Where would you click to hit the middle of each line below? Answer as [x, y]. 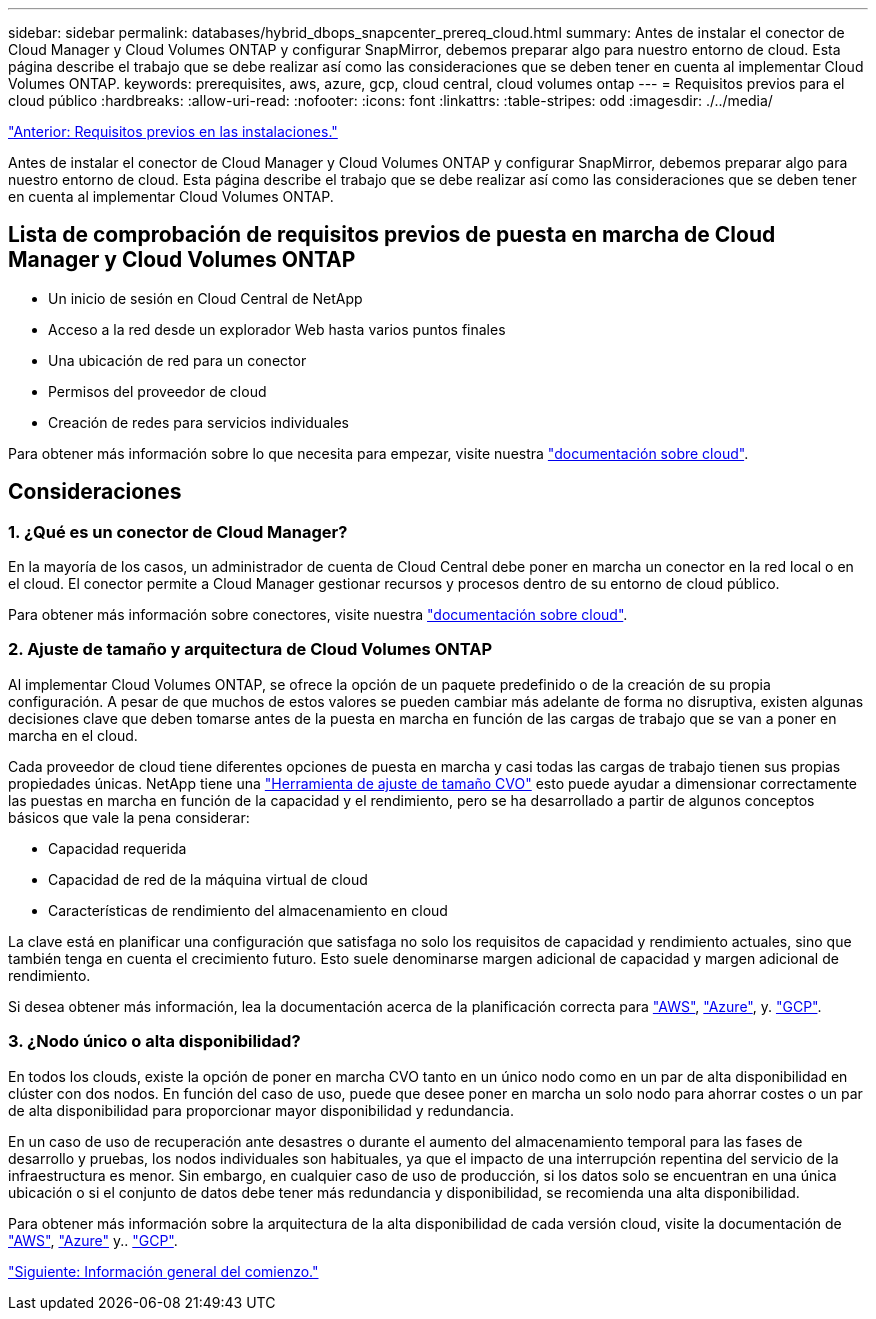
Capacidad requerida [117, 848]
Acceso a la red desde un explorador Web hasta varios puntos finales [277, 329]
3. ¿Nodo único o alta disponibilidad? [154, 1041]
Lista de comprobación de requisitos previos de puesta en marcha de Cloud [392, 235]
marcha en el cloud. [73, 735]
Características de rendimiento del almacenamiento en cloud [248, 910]
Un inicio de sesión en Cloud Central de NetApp [205, 298]
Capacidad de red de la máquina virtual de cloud [208, 879]
